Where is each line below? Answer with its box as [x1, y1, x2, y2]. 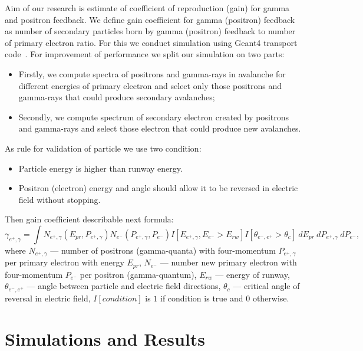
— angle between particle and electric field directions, [27, 280, 221, 292]
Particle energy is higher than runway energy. [18, 162, 183, 174]
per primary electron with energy [5, 256, 124, 268]
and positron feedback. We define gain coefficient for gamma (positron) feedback [5, 13, 295, 25]
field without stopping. [18, 193, 101, 205]
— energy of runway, [215, 268, 290, 280]
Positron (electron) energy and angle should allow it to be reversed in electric [18, 182, 298, 194]
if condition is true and [160, 291, 243, 304]
